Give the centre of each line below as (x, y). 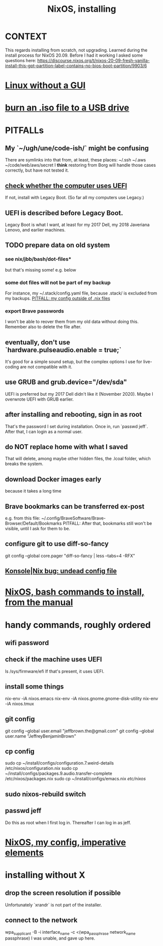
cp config (20, 751)
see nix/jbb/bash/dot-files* (38, 259)
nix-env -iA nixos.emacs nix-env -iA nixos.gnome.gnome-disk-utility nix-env (81, 698)
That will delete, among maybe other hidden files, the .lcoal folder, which (78, 459)
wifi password (27, 643)
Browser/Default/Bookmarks (34, 523)
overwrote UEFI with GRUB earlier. (39, 399)
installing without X (45, 875)
